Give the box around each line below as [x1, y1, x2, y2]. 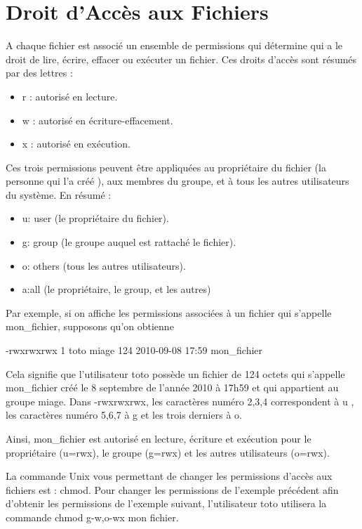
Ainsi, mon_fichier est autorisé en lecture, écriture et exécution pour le [6, 431, 311, 445]
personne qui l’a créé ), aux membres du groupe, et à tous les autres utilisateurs [6, 174, 349, 188]
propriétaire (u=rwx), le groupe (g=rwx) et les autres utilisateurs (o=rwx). [6, 445, 330, 459]
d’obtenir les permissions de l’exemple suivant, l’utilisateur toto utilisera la [6, 496, 327, 511]
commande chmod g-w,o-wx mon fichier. [6, 509, 179, 524]
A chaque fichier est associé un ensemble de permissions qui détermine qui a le [6, 38, 343, 53]
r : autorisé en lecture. [22, 89, 118, 103]
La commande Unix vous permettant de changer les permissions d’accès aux [6, 469, 333, 483]
